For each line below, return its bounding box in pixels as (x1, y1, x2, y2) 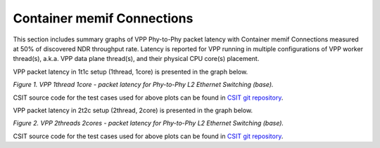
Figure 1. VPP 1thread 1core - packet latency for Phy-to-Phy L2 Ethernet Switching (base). (13, 81, 274, 89)
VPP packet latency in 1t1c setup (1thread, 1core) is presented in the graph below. (13, 67, 248, 76)
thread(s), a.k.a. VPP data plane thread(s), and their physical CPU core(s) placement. (13, 55, 260, 63)
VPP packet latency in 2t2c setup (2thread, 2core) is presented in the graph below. (13, 106, 253, 114)
